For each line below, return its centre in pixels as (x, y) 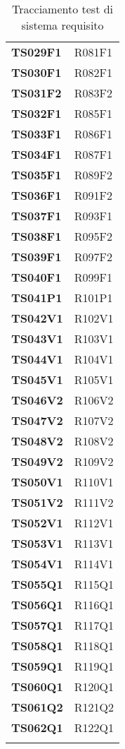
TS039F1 (37, 257)
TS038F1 (37, 236)
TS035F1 (37, 175)
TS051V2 (37, 502)
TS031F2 (37, 93)
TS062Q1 (37, 727)
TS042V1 (37, 318)
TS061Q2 (37, 707)
